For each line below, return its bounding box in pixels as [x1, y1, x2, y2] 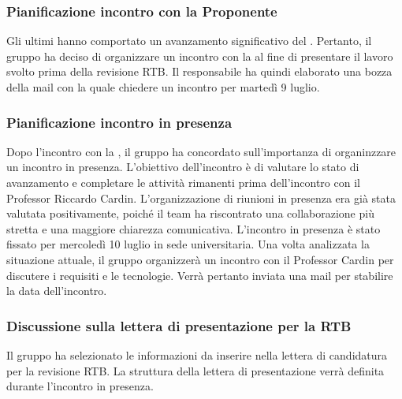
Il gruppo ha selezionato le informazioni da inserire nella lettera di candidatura [6, 346, 388, 363]
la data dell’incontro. [6, 282, 107, 299]
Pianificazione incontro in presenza [6, 112, 233, 132]
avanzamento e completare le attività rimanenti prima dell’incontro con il [6, 174, 360, 190]
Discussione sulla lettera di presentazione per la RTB [6, 315, 352, 335]
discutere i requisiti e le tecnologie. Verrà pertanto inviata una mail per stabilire [6, 267, 393, 283]
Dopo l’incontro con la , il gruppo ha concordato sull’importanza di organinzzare [6, 143, 396, 159]
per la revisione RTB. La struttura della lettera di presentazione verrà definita [6, 362, 385, 378]
